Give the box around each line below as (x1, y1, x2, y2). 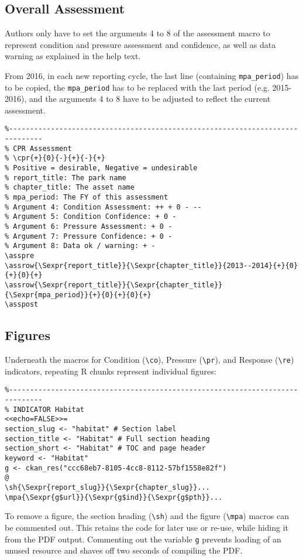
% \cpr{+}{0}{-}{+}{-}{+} (5, 154, 105, 163)
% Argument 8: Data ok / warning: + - (5, 242, 156, 250)
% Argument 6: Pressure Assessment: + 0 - (5, 222, 173, 231)
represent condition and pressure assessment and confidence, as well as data (5, 38, 276, 50)
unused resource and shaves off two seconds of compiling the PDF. (5, 544, 243, 556)
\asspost (5, 300, 39, 309)
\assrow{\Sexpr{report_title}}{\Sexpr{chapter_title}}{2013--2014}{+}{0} (5, 261, 298, 270)
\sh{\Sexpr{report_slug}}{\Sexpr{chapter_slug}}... (5, 483, 210, 492)
